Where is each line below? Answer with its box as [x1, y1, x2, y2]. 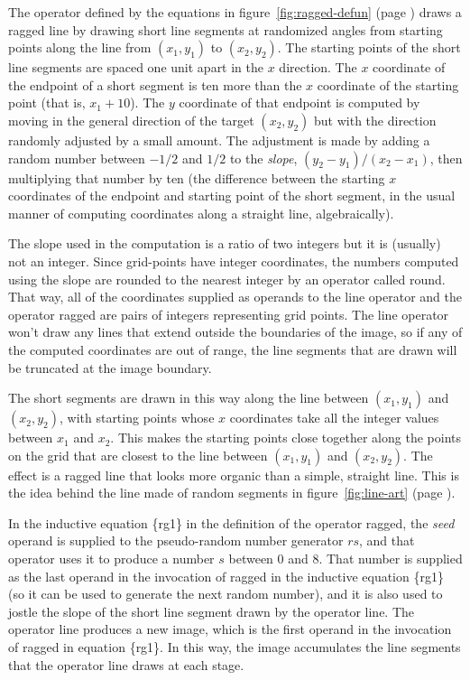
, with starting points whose [59, 408, 215, 427]
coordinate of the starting [317, 75, 459, 94]
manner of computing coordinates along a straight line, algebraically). [8, 203, 394, 222]
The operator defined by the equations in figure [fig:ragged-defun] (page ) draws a [8, 3, 462, 21]
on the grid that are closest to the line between [8, 445, 268, 464]
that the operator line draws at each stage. [8, 655, 244, 674]
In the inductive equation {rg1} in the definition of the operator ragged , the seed [8, 513, 455, 532]
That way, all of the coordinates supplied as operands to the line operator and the [8, 287, 462, 306]
